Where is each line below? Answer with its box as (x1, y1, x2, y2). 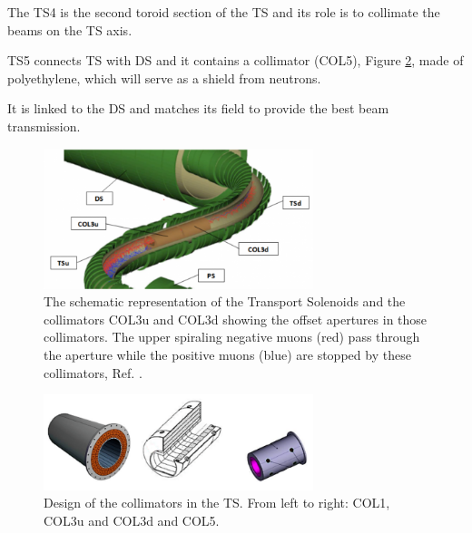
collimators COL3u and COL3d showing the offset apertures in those (44, 309, 428, 328)
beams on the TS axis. (7, 20, 133, 39)
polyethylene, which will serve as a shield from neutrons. (7, 68, 321, 87)
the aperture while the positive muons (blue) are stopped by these (44, 345, 411, 363)
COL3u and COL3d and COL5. (44, 510, 220, 529)
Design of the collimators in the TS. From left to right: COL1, (44, 493, 390, 512)
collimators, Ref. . (44, 363, 143, 382)
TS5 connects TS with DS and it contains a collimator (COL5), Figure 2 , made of (7, 51, 464, 70)
